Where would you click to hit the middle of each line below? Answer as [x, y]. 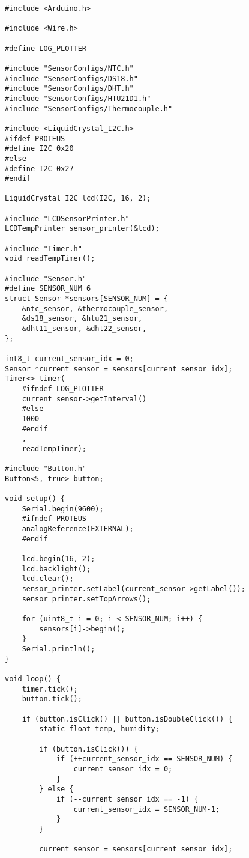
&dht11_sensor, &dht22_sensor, [84, 329]
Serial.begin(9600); [63, 509]
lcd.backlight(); [56, 569]
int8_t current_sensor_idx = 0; [69, 358]
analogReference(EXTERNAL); [78, 529]
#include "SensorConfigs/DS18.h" [71, 78]
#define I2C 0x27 [39, 169]
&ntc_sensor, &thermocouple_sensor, [95, 309]
